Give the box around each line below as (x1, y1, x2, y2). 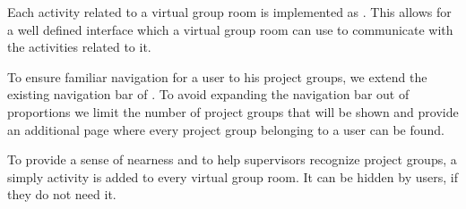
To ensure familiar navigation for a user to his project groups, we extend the (7, 67, 427, 86)
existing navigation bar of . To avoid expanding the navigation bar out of (7, 85, 410, 104)
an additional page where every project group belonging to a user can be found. (7, 120, 444, 138)
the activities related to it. (7, 38, 151, 56)
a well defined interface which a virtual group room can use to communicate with (7, 20, 453, 38)
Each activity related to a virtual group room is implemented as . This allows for (7, 3, 452, 21)
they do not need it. (7, 185, 116, 204)
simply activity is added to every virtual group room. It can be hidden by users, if (7, 167, 458, 186)
